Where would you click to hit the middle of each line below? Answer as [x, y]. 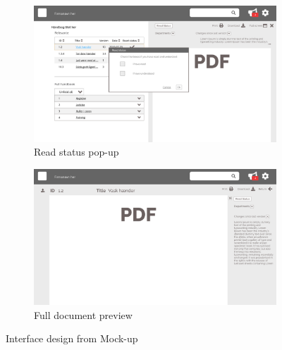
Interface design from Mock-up [72, 338]
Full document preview [83, 314]
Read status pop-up [76, 152]
